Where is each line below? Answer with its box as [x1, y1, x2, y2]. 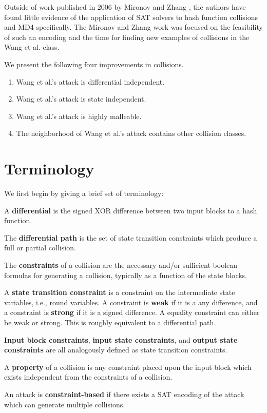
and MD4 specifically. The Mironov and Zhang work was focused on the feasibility [4, 22, 263, 32]
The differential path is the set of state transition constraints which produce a [4, 232, 257, 243]
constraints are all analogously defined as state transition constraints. [4, 344, 227, 355]
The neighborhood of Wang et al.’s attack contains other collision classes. [16, 128, 246, 139]
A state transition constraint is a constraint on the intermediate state [4, 287, 235, 298]
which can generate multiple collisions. [4, 399, 125, 409]
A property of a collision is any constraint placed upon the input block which [4, 361, 252, 372]
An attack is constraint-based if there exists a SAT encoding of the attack [4, 388, 244, 399]
